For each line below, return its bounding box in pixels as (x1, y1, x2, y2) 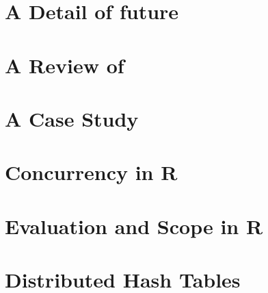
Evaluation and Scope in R (5, 212, 263, 240)
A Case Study (5, 104, 139, 132)
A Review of (5, 51, 124, 79)
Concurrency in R (5, 158, 178, 186)
